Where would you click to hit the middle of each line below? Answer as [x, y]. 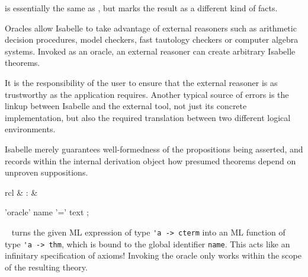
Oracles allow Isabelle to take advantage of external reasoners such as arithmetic [151, 28]
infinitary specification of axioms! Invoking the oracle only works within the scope [153, 255]
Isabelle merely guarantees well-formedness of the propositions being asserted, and [154, 149]
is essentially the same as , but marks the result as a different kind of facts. [141, 8]
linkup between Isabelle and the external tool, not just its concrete [126, 106]
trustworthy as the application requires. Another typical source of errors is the [147, 94]
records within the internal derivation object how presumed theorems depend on [150, 160]
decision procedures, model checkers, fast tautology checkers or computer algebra [152, 39]
